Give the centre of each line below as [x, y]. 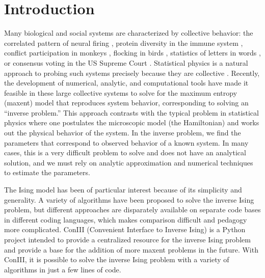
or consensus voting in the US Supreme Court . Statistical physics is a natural [126, 62]
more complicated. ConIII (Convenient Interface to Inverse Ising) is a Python [125, 229]
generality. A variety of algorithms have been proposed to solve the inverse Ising [129, 199]
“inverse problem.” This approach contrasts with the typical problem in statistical [131, 112]
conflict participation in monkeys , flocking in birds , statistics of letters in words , [132, 53]
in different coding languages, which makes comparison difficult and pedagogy [126, 219]
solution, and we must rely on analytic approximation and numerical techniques [129, 162]
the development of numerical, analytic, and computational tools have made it [126, 83]
